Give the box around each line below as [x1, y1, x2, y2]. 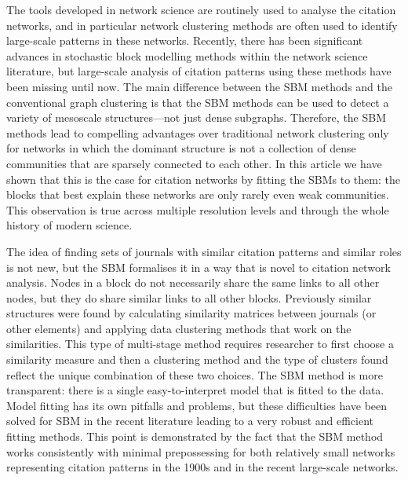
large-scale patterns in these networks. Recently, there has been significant [6, 32, 363, 49]
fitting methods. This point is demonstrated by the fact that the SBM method [6, 428, 384, 445]
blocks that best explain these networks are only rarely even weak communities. [6, 186, 389, 203]
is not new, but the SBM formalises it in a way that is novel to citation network [6, 258, 391, 275]
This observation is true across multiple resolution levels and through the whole [6, 201, 389, 218]
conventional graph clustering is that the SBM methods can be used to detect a [6, 93, 389, 110]
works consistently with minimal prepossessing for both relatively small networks [6, 443, 395, 460]
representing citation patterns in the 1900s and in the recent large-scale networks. [6, 459, 399, 475]
